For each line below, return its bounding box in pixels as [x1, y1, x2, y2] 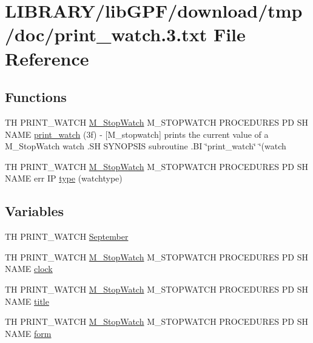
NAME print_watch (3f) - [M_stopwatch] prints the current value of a [5, 127, 269, 140]
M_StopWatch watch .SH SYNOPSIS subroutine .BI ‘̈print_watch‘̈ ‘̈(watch [5, 140, 286, 152]
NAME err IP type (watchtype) [5, 172, 123, 185]
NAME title [5, 294, 49, 307]
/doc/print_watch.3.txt [5, 22, 207, 47]
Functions [5, 87, 67, 106]
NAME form [5, 327, 52, 339]
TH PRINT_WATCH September [5, 230, 129, 243]
